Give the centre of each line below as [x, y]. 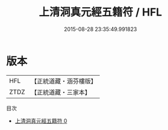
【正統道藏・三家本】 [61, 92]
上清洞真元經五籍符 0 [41, 120]
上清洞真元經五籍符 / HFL [100, 12]
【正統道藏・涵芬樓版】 [64, 81]
